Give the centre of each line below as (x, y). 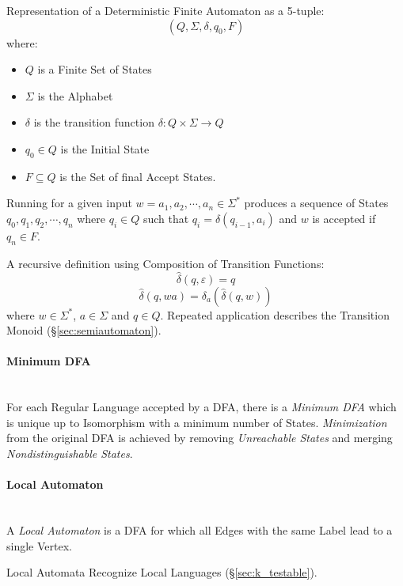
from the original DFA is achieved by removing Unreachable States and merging (200, 438)
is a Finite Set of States (95, 69)
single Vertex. (39, 545)
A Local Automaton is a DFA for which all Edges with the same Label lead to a (200, 529)
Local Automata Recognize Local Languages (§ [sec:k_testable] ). (162, 572)
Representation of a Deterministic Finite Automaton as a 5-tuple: (165, 10)
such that (166, 218)
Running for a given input (69, 203)
